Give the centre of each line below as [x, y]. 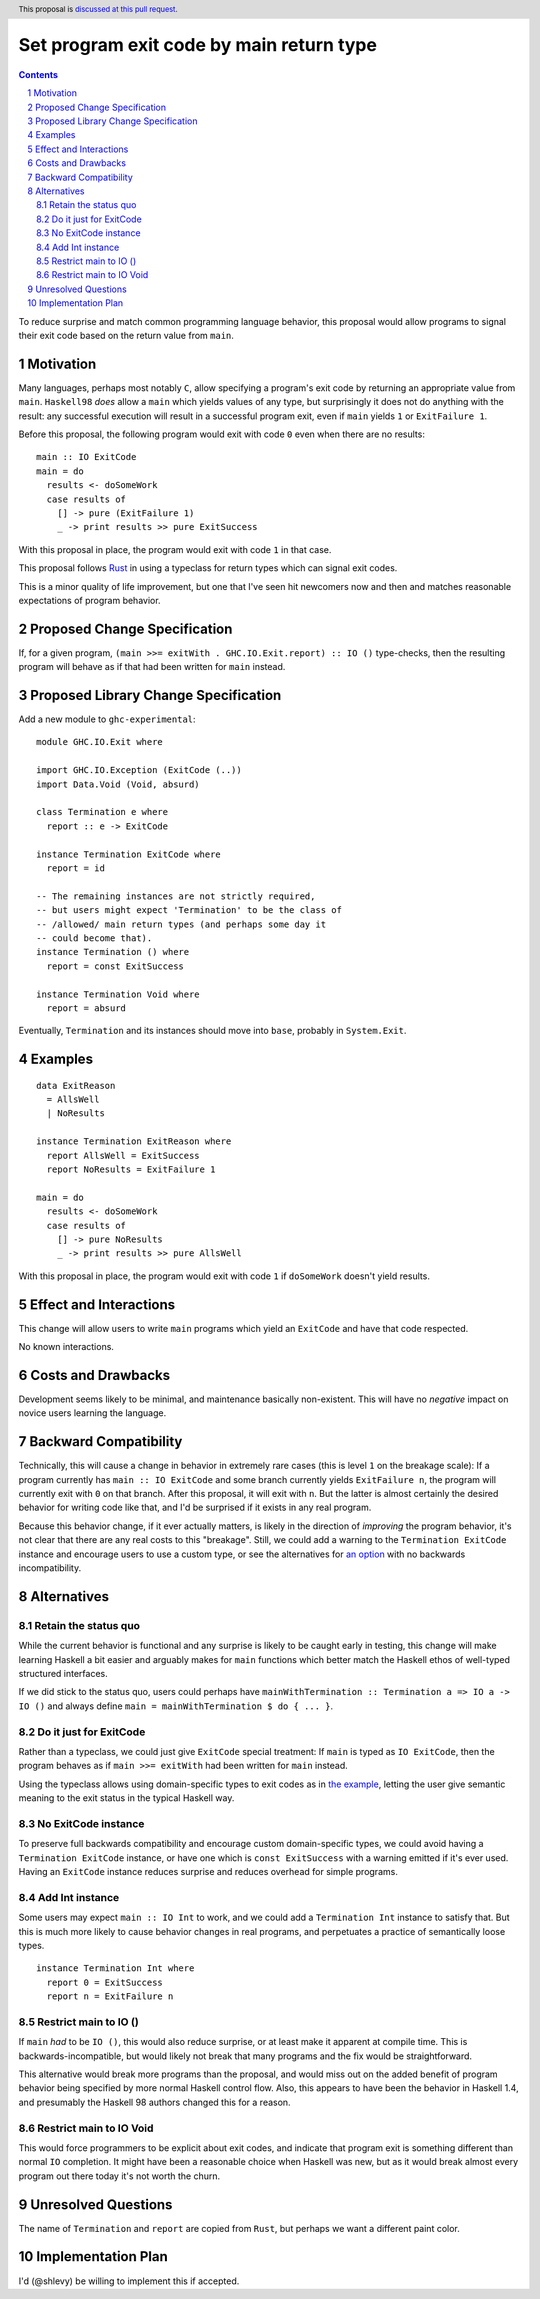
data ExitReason [76, 1085]
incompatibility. [50, 1568]
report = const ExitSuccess [115, 966]
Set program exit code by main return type [197, 45]
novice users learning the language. [92, 1413]
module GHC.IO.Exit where [100, 742]
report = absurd [86, 1008]
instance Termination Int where [115, 1968]
